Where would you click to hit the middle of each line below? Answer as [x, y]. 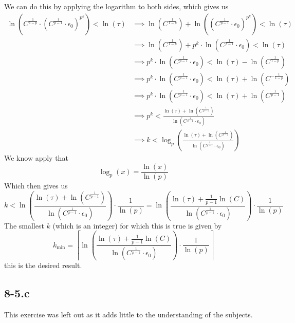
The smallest [24, 225]
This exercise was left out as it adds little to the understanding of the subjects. [128, 314]
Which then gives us [36, 186]
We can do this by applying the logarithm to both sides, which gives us [116, 6]
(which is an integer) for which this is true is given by [137, 225]
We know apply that [36, 158]
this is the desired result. [43, 265]
